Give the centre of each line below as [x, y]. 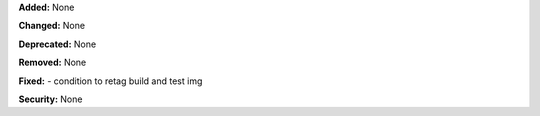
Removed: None [52, 62]
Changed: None [51, 26]
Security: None [50, 99]
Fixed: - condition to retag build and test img [110, 81]
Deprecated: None [57, 44]
